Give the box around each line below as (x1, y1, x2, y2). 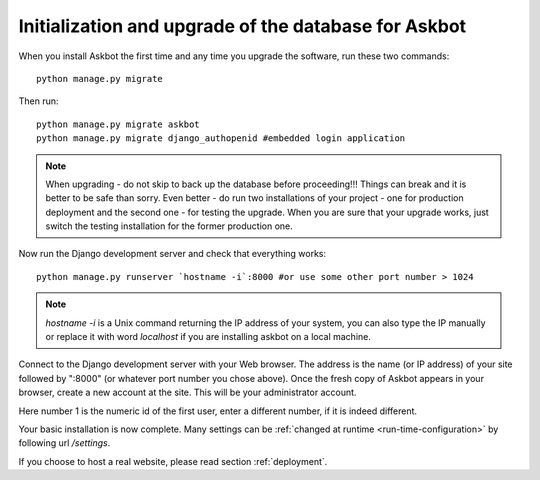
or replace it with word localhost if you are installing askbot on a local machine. (45, 331, 372, 343)
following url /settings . (18, 437, 111, 449)
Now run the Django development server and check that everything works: (18, 248, 327, 260)
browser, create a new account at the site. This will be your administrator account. (18, 386, 357, 399)
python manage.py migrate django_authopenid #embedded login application (36, 133, 406, 144)
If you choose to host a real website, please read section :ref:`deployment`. (18, 455, 328, 467)
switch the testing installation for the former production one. (45, 220, 294, 232)
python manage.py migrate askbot (36, 118, 200, 130)
